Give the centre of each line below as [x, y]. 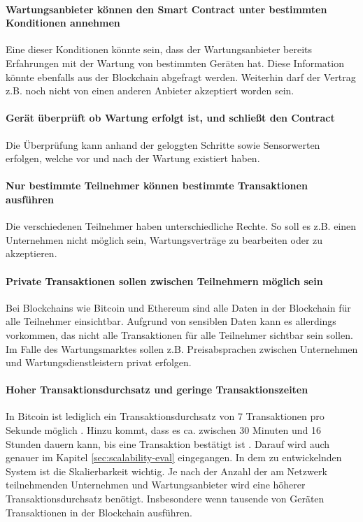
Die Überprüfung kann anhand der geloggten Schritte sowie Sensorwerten [163, 144]
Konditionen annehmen [63, 23]
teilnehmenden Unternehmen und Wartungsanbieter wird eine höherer [156, 485]
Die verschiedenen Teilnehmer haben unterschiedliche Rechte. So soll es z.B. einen [181, 226]
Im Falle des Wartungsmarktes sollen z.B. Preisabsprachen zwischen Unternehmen [182, 348]
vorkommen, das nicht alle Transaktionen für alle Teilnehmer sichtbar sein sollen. [179, 334]
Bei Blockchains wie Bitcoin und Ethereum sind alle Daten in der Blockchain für [178, 307]
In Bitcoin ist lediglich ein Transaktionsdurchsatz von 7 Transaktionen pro [165, 416]
